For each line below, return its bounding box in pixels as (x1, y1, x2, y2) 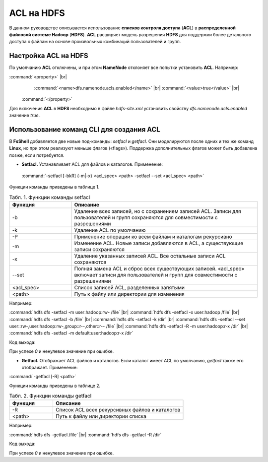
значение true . (9, 112, 40, 119)
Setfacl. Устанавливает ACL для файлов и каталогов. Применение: (21, 161, 163, 167)
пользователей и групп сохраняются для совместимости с (74, 214, 218, 221)
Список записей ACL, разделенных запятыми (74, 284, 185, 291)
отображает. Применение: (21, 364, 78, 370)
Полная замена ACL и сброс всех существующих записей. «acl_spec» (74, 265, 245, 272)
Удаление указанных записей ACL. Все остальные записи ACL (74, 252, 226, 259)
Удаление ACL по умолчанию (74, 226, 146, 233)
